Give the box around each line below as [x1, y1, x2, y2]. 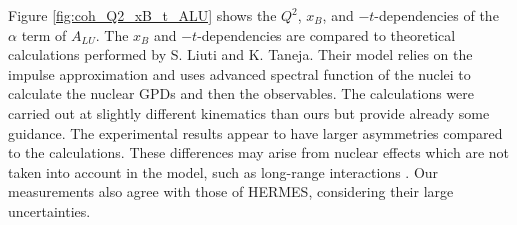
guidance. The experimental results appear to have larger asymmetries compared [8, 122, 503, 143]
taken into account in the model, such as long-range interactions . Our [8, 161, 439, 182]
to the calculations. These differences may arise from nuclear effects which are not [8, 142, 509, 163]
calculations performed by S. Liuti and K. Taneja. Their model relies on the [8, 44, 473, 65]
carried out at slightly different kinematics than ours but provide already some [8, 102, 490, 123]
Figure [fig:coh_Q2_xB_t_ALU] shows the [8, 5, 277, 25]
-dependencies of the [374, 5, 499, 25]
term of [21, 24, 67, 45]
